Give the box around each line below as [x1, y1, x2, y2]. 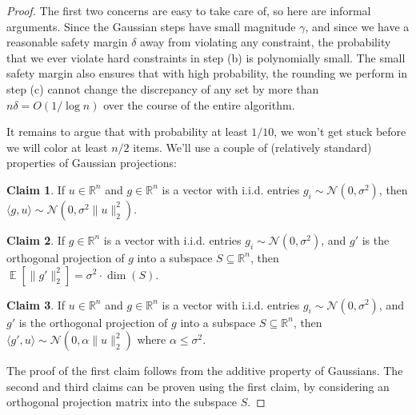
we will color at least [6, 138, 108, 155]
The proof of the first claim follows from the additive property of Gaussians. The [6, 362, 403, 379]
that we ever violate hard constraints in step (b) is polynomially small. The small [6, 49, 406, 66]
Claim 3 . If [6, 296, 66, 313]
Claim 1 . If [6, 181, 66, 198]
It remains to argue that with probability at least [6, 123, 248, 140]
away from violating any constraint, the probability [140, 34, 391, 50]
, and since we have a [305, 18, 410, 34]
